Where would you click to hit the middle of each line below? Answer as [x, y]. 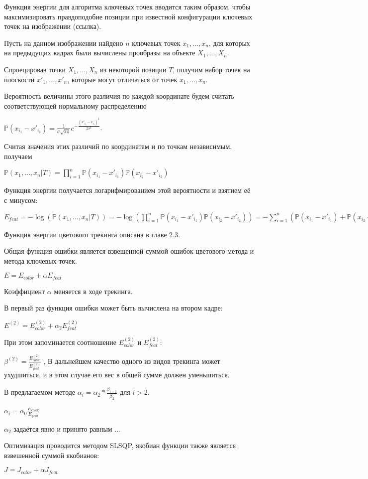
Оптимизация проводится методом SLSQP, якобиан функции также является [120, 445]
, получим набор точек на [211, 69]
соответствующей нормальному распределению [75, 105]
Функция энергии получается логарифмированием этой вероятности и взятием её [127, 190]
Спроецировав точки [35, 69]
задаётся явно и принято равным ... [67, 428]
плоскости [19, 79]
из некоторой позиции [133, 69]
